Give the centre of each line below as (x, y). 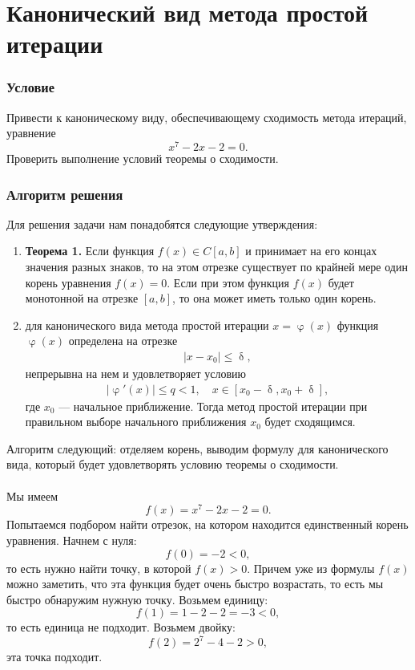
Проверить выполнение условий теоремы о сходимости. (143, 158)
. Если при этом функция (228, 282)
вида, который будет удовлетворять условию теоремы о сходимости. (173, 464)
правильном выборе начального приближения (136, 422)
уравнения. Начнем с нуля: (72, 540)
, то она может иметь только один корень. (274, 298)
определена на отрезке (123, 341)
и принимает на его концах (311, 251)
